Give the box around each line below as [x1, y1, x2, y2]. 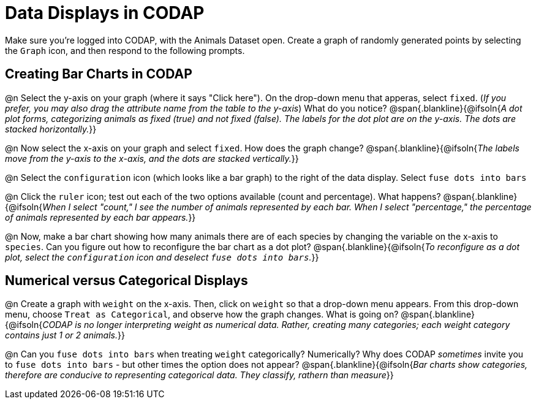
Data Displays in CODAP [5, 2, 205, 23]
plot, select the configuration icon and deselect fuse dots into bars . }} [5, 251, 319, 262]
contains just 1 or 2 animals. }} [5, 330, 125, 341]
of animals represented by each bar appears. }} [5, 212, 196, 223]
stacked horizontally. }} [5, 123, 97, 134]
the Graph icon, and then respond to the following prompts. [5, 45, 245, 56]
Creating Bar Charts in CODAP [5, 66, 192, 82]
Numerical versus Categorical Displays [5, 273, 248, 289]
